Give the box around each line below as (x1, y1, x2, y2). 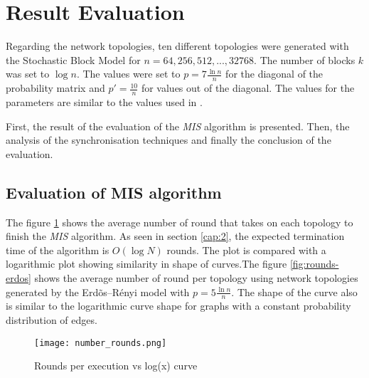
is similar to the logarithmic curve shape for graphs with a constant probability (6, 298, 351, 313)
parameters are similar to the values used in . (6, 94, 203, 109)
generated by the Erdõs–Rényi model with (6, 284, 190, 299)
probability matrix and (6, 80, 105, 95)
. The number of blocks (254, 52, 355, 67)
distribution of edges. (6, 312, 97, 327)
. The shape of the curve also (231, 284, 358, 299)
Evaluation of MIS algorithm (6, 181, 222, 203)
